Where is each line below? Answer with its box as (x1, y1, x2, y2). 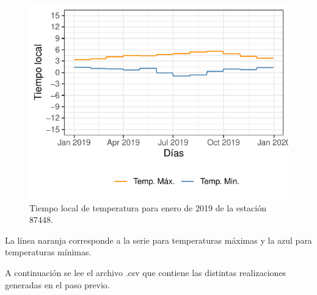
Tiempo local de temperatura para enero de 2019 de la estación (29, 201, 266, 214)
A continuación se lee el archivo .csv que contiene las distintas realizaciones (5, 266, 286, 279)
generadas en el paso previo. (5, 278, 110, 291)
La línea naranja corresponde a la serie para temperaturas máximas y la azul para (5, 233, 312, 246)
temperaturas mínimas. (5, 246, 92, 258)
